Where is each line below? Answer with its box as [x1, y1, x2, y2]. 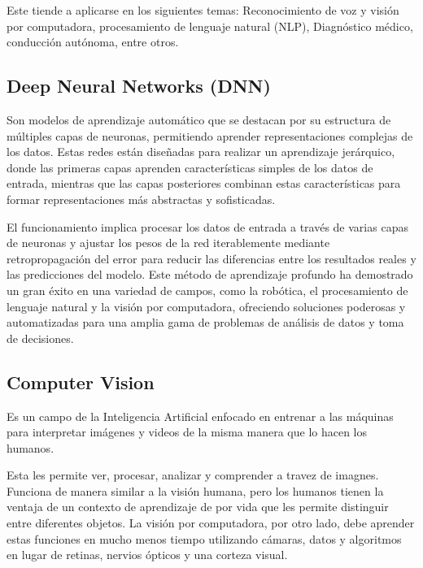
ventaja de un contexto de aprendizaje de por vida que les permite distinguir [7, 498, 389, 515]
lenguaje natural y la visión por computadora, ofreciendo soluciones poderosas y [7, 297, 406, 314]
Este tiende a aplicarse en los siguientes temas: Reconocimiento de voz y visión [7, 2, 399, 18]
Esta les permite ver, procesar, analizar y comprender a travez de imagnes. [7, 466, 379, 483]
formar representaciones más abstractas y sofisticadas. [7, 190, 276, 207]
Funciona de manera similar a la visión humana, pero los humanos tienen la [7, 482, 384, 499]
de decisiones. [7, 329, 74, 346]
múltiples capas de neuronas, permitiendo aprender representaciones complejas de [7, 127, 413, 144]
